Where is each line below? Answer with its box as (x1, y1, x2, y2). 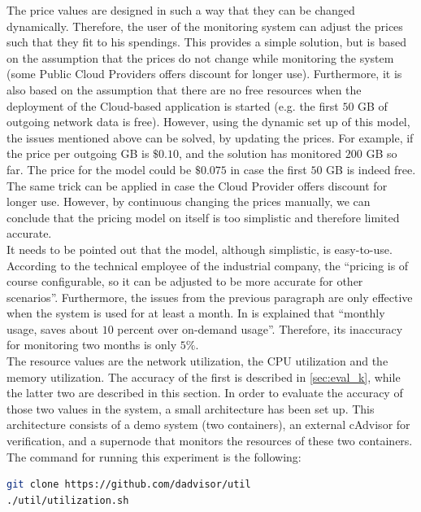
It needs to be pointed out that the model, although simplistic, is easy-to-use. (7, 240, 393, 257)
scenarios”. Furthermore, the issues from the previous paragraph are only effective (7, 288, 413, 305)
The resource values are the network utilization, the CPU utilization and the (7, 352, 388, 370)
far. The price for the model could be (7, 160, 192, 177)
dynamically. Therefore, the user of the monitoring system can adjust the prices (7, 17, 403, 34)
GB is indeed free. (326, 160, 416, 177)
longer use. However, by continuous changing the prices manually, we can (7, 193, 371, 210)
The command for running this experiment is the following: (7, 448, 302, 465)
